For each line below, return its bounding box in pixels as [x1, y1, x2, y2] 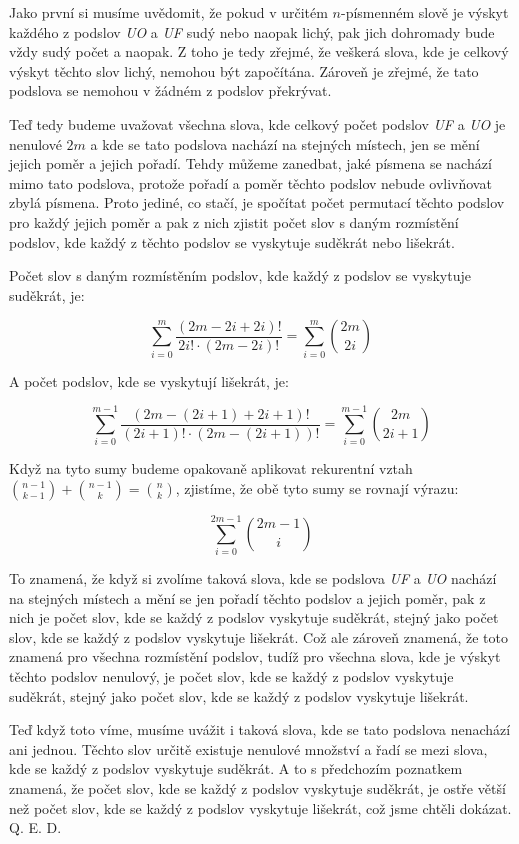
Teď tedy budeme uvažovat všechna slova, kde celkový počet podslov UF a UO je [9, 113, 506, 134]
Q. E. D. [9, 817, 62, 838]
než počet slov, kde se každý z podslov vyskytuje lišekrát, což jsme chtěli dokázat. [9, 797, 512, 818]
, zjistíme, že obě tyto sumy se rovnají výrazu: [175, 477, 459, 498]
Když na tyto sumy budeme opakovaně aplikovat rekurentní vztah [9, 458, 413, 479]
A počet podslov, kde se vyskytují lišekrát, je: [9, 370, 289, 391]
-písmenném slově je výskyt [341, 2, 509, 22]
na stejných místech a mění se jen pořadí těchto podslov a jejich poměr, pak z [9, 587, 486, 608]
